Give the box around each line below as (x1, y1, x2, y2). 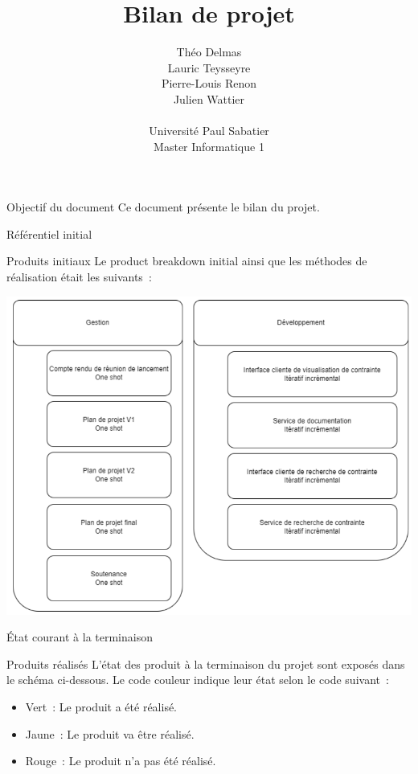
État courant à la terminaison (6, 629, 153, 645)
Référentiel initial (6, 225, 92, 242)
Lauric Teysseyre (167, 59, 251, 76)
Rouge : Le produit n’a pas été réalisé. (25, 752, 216, 769)
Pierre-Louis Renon (161, 75, 257, 92)
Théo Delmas (176, 43, 242, 60)
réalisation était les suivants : (6, 268, 152, 285)
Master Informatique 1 (154, 137, 264, 154)
